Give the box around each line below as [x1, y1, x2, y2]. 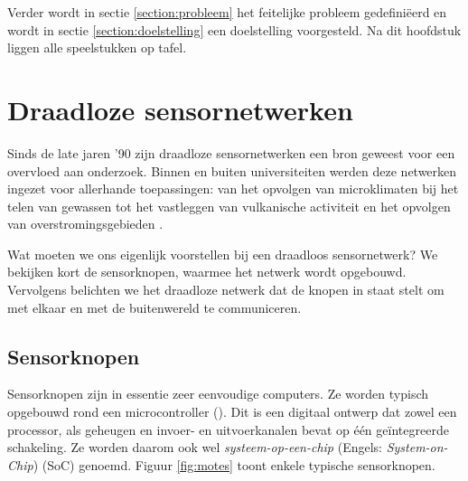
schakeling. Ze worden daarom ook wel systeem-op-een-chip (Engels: [7, 438, 382, 457]
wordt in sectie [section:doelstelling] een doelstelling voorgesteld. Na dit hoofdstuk [7, 20, 462, 39]
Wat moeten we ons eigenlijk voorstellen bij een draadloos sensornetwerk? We [7, 244, 438, 263]
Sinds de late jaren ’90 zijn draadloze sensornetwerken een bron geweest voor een [7, 143, 455, 162]
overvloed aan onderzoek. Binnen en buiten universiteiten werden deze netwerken [7, 161, 457, 180]
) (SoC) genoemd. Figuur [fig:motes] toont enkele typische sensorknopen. [33, 455, 435, 474]
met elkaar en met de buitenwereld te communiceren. [7, 297, 302, 316]
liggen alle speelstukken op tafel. [7, 38, 187, 57]
